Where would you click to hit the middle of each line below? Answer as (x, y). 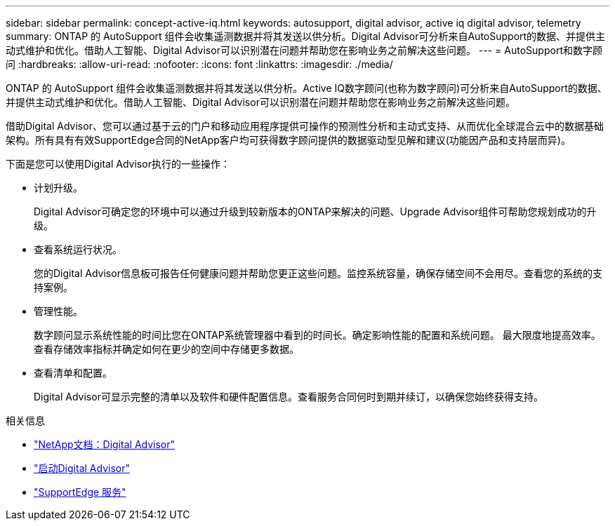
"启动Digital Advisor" (82, 468)
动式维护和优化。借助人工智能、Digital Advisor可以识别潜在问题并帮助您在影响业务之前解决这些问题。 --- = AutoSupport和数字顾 (304, 50)
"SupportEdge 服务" (80, 492)
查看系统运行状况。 (78, 249)
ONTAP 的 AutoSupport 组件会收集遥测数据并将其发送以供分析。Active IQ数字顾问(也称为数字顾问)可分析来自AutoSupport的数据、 (306, 88)
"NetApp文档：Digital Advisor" (105, 444)
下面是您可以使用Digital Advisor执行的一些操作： (118, 164)
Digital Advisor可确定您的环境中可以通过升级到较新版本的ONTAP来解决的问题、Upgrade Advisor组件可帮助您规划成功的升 (315, 211)
